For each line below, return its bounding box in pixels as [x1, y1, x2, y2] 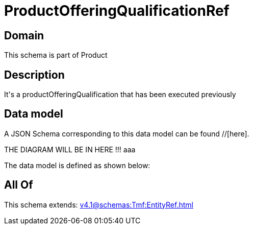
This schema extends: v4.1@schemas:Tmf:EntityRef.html [4, 200, 193, 209]
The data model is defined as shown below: [4, 161, 150, 170]
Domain [4, 29, 44, 42]
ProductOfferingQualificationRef [4, 2, 230, 19]
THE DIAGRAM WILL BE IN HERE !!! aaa [4, 145, 136, 154]
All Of [4, 178, 33, 192]
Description [4, 68, 65, 81]
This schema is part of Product [4, 51, 108, 60]
